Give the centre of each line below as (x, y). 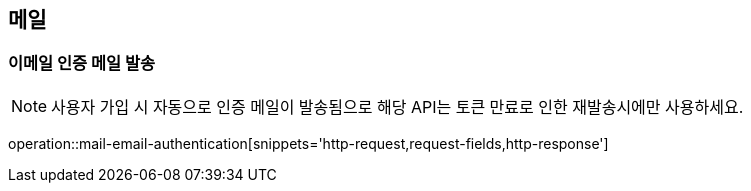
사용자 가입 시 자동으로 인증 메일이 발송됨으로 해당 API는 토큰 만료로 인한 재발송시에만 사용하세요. (397, 106)
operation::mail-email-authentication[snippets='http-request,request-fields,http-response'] (308, 143)
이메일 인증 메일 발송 (82, 63)
